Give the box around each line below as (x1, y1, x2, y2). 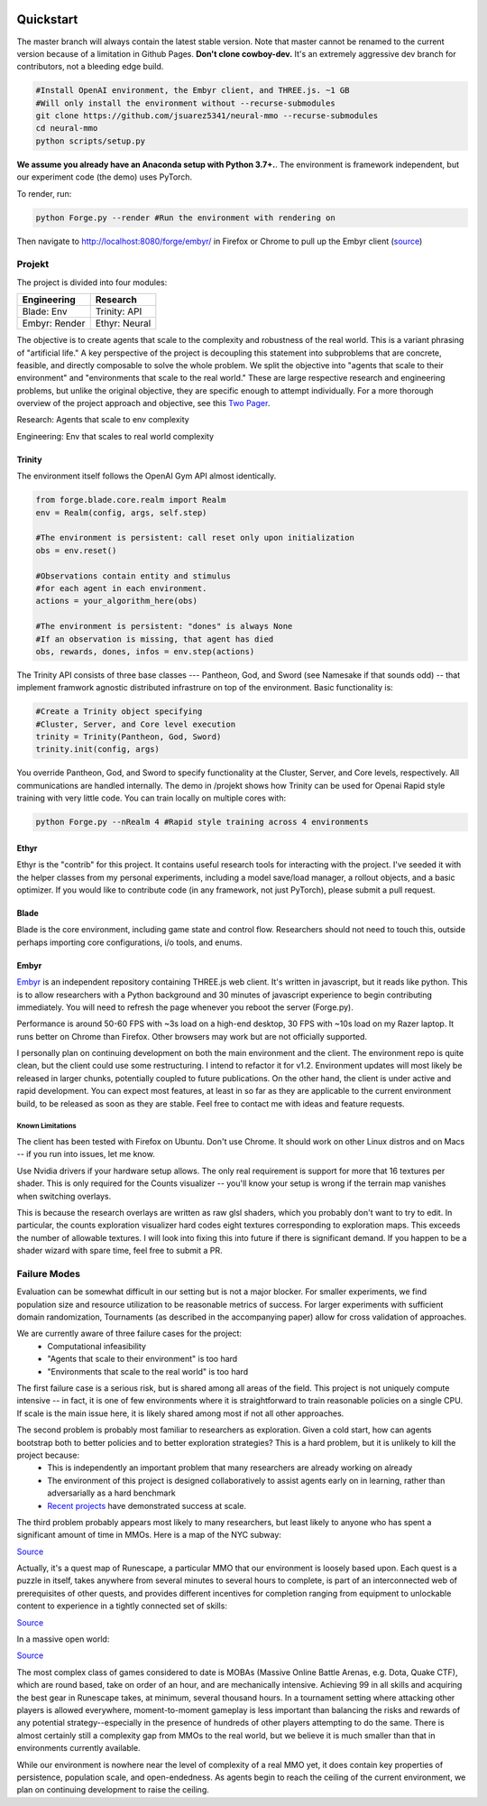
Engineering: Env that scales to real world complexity (16, 431, 215, 441)
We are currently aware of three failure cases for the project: (16, 1328, 243, 1339)
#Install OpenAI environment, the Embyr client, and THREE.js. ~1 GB (35, 86, 350, 96)
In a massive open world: (16, 1634, 110, 1644)
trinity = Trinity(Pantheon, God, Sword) (35, 732, 222, 742)
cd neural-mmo (35, 123, 98, 134)
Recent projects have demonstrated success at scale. (47, 1500, 247, 1511)
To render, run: (16, 188, 72, 199)
